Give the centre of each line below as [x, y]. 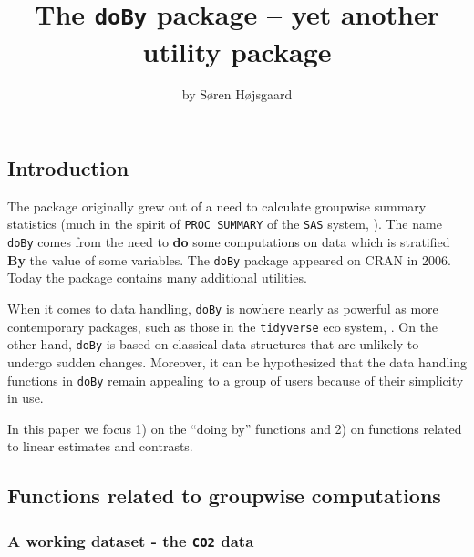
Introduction [68, 168]
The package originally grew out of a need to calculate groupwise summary [217, 206]
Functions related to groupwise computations [224, 495]
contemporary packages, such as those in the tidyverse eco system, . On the [223, 326]
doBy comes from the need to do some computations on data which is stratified [229, 242]
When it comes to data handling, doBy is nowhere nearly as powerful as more [223, 308]
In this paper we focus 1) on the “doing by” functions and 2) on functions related [235, 428]
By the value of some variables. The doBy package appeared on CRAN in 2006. [229, 259]
